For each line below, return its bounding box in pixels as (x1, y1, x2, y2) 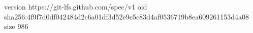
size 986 (4, 21, 28, 31)
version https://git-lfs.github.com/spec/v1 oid (4, 1, 147, 11)
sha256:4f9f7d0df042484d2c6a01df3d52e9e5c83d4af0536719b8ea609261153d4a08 (4, 11, 249, 21)
